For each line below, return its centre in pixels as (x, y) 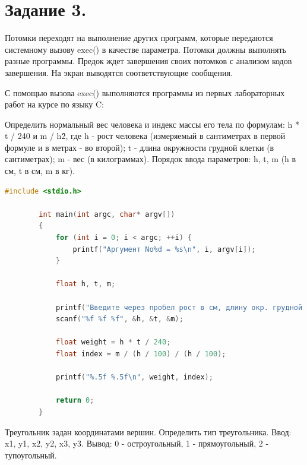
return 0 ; (75, 401)
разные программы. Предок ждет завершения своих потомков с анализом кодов (148, 61)
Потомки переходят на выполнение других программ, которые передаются (139, 38)
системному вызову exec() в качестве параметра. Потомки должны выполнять (145, 49)
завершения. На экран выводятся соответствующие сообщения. (119, 72)
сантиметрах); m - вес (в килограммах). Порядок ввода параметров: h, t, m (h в (151, 159)
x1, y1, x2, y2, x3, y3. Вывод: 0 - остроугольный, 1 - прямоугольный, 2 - (137, 443)
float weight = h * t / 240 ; (113, 342)
